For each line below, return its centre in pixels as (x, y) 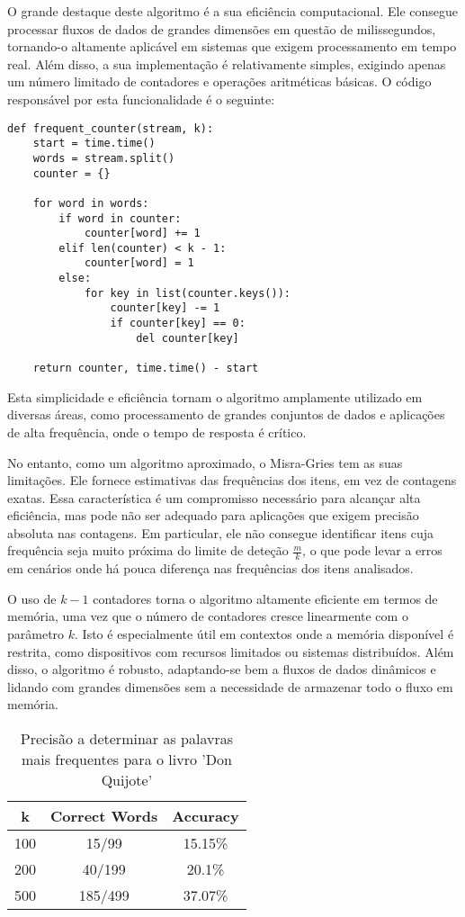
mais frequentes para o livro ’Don (126, 760)
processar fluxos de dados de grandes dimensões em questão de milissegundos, (222, 28)
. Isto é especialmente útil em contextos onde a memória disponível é (264, 634)
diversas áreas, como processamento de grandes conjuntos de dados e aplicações (226, 414)
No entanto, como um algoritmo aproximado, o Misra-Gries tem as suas (205, 462)
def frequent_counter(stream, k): (111, 128)
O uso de (32, 598)
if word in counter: (120, 218)
